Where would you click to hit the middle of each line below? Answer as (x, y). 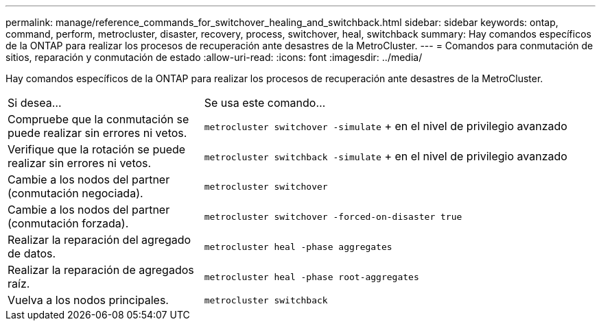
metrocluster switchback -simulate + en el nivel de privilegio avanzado (386, 156)
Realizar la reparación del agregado (99, 240)
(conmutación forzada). (68, 223)
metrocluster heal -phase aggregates (298, 247)
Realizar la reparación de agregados (101, 270)
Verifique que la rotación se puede (97, 149)
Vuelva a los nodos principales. (88, 300)
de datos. (32, 253)
